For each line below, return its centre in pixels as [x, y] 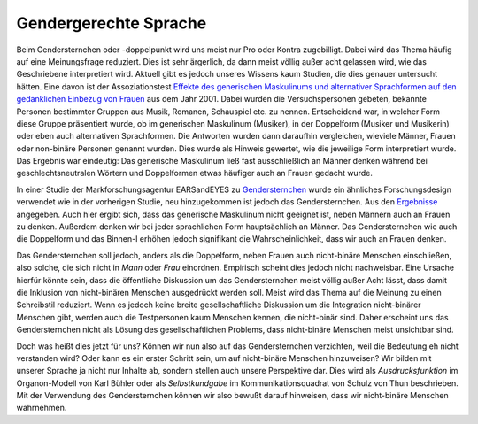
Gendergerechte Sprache [112, 23]
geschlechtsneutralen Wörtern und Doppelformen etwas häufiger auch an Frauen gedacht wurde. [195, 173]
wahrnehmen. [42, 408]
